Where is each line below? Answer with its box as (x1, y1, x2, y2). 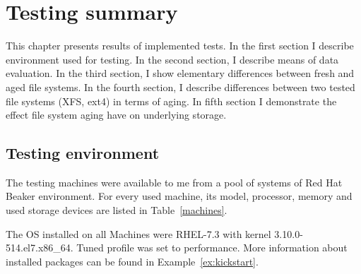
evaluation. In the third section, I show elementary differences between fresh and (6, 66, 355, 81)
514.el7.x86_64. (6, 240, 73, 255)
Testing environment (6, 142, 160, 164)
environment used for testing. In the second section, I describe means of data (6, 52, 339, 66)
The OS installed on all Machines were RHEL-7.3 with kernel (6, 226, 271, 241)
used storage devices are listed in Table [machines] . (6, 203, 227, 218)
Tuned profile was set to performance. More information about (76, 240, 348, 255)
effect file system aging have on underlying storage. (6, 107, 227, 122)
